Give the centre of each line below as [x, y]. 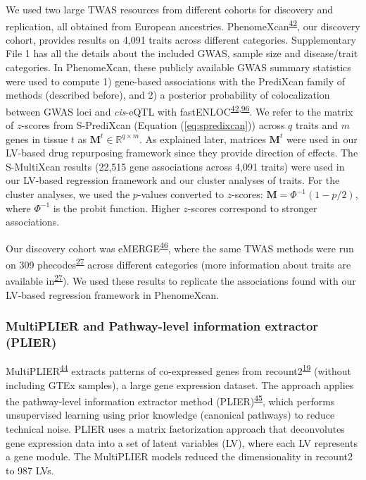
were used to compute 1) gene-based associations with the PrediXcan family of [176, 81]
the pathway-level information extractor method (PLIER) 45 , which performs [170, 400]
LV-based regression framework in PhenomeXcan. [112, 294]
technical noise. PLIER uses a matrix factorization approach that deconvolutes [175, 428]
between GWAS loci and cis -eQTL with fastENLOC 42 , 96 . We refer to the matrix [179, 110]
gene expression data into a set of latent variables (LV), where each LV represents [182, 442]
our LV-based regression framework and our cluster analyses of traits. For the [173, 180]
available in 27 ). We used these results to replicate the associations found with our [181, 279]
